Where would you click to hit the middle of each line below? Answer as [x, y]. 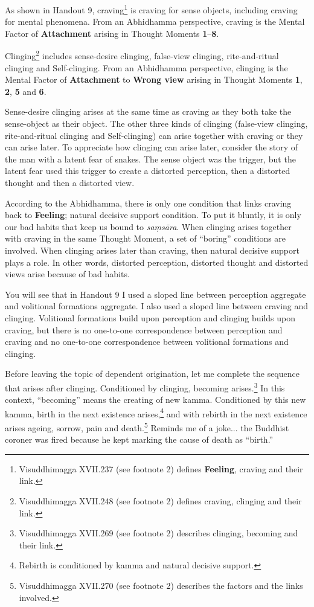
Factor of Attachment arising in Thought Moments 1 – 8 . [112, 33]
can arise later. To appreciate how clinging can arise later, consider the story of [152, 147]
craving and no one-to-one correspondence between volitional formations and [147, 342]
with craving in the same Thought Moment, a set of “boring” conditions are [146, 238]
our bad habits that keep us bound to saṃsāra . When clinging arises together [148, 226]
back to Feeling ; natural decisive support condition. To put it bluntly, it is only [153, 215]
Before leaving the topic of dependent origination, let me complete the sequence [152, 374]
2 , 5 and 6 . [26, 91]
